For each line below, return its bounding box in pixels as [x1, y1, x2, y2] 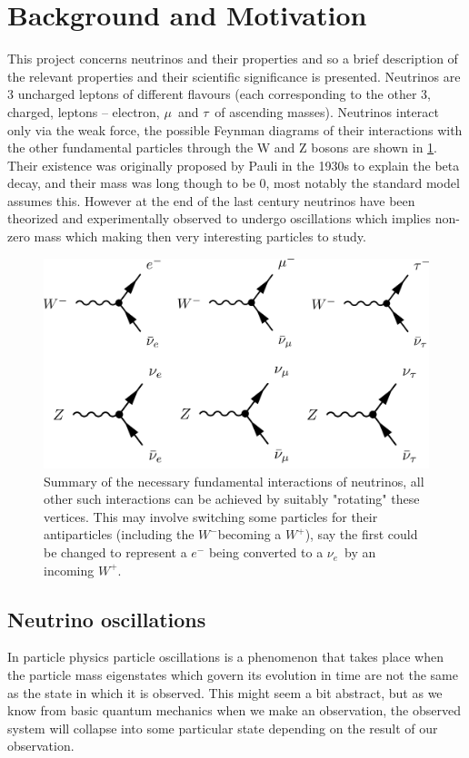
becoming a [217, 525, 282, 544]
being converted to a [208, 543, 324, 562]
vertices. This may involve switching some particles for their [44, 507, 378, 526]
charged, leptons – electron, [7, 102, 160, 121]
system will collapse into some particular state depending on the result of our [7, 718, 438, 737]
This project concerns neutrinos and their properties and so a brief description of [7, 49, 458, 68]
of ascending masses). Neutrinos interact [215, 102, 439, 121]
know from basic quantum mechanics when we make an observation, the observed [7, 701, 461, 720]
